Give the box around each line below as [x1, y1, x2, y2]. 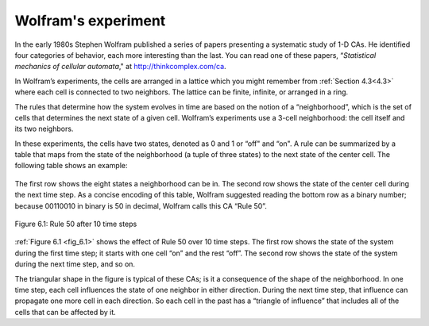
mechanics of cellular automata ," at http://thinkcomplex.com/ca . [14, 62, 226, 71]
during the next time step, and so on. [14, 259, 135, 269]
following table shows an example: [14, 161, 128, 171]
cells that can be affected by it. [14, 307, 117, 316]
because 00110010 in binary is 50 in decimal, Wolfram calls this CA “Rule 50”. [14, 201, 268, 210]
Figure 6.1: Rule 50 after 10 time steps [14, 219, 137, 229]
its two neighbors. [14, 124, 74, 134]
